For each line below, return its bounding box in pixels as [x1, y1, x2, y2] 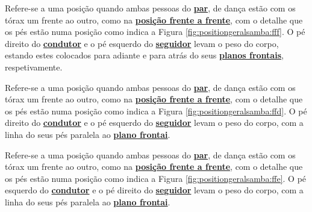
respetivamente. [5, 60, 63, 73]
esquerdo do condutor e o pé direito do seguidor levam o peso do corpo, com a [5, 184, 304, 196]
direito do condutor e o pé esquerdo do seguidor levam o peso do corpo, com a [5, 116, 304, 129]
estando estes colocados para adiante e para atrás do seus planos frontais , [5, 49, 284, 61]
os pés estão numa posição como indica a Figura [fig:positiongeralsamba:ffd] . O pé [5, 104, 307, 117]
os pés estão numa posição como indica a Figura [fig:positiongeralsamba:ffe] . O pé [5, 172, 307, 184]
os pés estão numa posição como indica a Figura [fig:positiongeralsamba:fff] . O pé [5, 25, 305, 38]
